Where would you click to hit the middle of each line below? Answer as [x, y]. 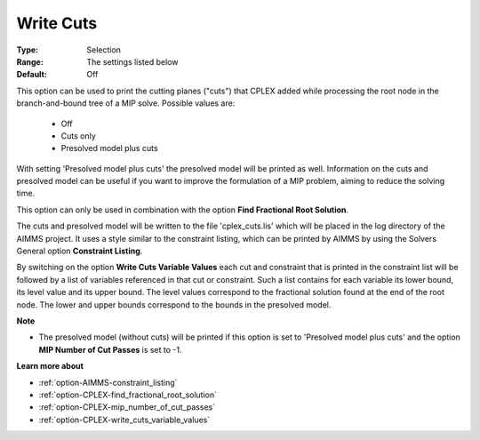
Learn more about [50, 366]
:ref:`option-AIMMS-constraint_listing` [108, 382]
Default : [32, 75]
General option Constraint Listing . [80, 251]
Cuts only [79, 136]
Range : [30, 61]
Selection [104, 50]
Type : [28, 50]
